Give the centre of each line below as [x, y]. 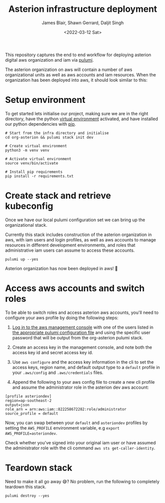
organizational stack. [26, 225]
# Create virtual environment [36, 146]
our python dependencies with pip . [41, 124]
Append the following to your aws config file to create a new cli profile [83, 382]
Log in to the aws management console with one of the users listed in [83, 327]
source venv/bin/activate [32, 163]
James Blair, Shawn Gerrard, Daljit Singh [83, 23]
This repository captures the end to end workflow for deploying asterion [78, 55]
